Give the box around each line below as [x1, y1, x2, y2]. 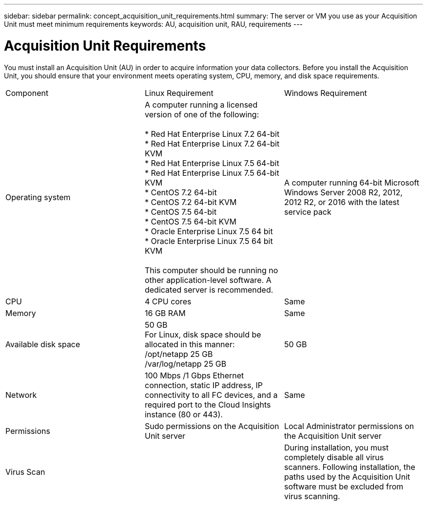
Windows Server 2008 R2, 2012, [284, 187, 403, 197]
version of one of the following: [144, 109, 259, 119]
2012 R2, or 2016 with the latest [284, 197, 400, 207]
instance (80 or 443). [144, 409, 223, 419]
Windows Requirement [284, 88, 367, 98]
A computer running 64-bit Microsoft [284, 177, 419, 187]
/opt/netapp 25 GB [144, 349, 213, 359]
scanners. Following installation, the [284, 462, 415, 472]
